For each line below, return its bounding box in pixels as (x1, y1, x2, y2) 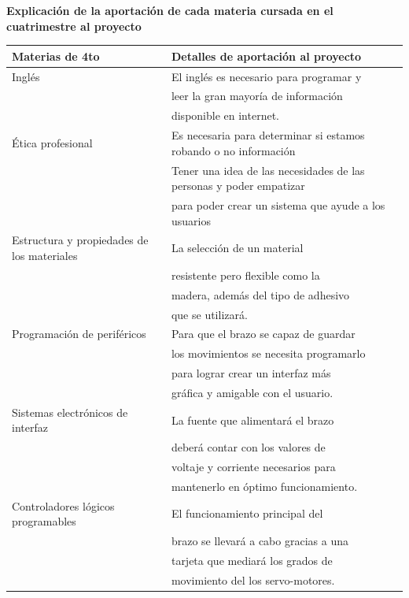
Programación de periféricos (12, 325, 146, 342)
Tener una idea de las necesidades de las (171, 162, 365, 178)
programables (12, 513, 76, 529)
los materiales (12, 247, 78, 263)
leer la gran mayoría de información (171, 87, 343, 104)
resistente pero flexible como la (171, 266, 320, 283)
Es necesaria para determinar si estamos (171, 127, 365, 143)
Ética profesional (12, 134, 93, 150)
